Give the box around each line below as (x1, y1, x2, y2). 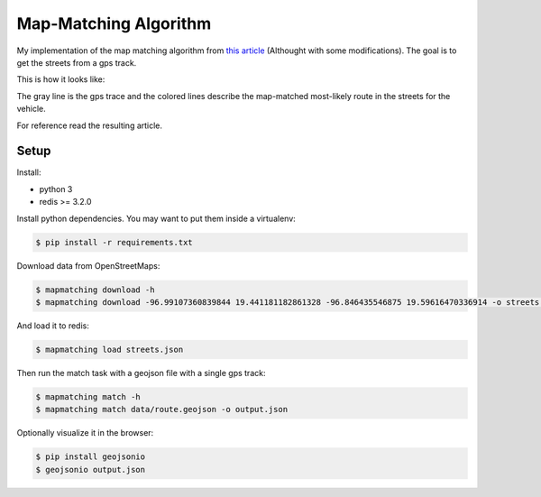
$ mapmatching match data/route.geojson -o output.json (35, 404, 289, 415)
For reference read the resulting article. (16, 120, 162, 131)
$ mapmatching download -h (35, 284, 155, 295)
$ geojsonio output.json (35, 465, 146, 474)
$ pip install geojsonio (35, 452, 146, 462)
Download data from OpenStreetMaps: (16, 260, 160, 271)
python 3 (39, 183, 73, 194)
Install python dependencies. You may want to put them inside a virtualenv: (16, 213, 297, 224)
